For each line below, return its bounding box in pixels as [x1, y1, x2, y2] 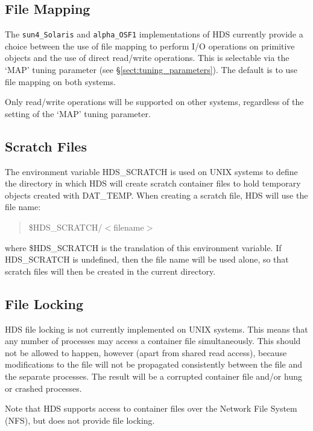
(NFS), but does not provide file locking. [5, 413, 155, 426]
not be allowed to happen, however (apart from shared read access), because [5, 346, 287, 359]
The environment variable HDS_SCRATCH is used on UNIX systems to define [5, 165, 298, 177]
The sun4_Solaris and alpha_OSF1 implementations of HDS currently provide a [5, 28, 303, 40]
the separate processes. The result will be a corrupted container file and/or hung [5, 369, 302, 382]
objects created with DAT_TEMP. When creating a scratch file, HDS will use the [5, 188, 308, 201]
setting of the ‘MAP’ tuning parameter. [5, 107, 151, 120]
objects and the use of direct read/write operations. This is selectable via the [5, 51, 289, 64]
